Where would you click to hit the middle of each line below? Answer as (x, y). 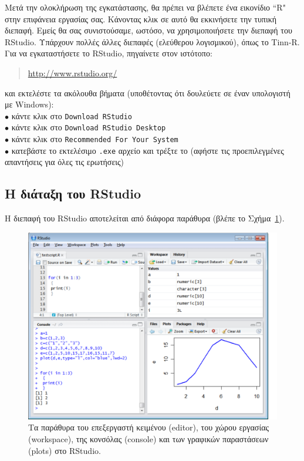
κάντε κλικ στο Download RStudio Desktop (89, 127)
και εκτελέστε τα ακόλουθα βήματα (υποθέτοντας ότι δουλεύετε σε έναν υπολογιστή (148, 92)
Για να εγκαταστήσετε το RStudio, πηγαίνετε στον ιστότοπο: (109, 53)
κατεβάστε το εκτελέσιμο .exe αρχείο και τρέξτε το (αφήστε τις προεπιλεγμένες (148, 150)
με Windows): (29, 104)
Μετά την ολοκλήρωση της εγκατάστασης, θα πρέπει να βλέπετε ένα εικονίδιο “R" (145, 7)
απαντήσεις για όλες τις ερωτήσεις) (65, 162)
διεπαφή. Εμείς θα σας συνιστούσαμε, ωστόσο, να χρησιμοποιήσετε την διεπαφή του (148, 30)
